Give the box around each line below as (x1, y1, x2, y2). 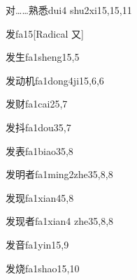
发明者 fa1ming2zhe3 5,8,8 (6, 167, 113, 182)
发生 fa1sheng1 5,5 (6, 50, 80, 64)
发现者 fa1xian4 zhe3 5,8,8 (6, 214, 114, 228)
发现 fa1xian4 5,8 (6, 190, 74, 205)
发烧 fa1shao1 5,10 (6, 260, 80, 275)
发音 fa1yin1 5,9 (6, 237, 69, 251)
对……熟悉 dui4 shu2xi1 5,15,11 (6, 3, 132, 17)
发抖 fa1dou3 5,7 (6, 119, 71, 134)
